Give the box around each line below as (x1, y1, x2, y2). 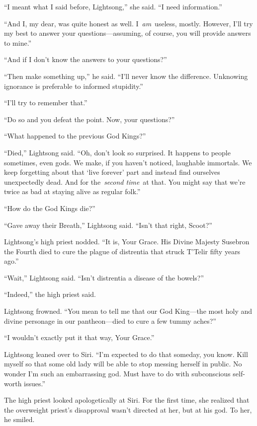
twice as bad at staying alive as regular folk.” (4, 186, 141, 197)
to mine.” (4, 37, 32, 48)
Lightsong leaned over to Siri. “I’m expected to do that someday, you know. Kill (4, 349, 248, 359)
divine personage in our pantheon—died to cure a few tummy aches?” (4, 315, 216, 326)
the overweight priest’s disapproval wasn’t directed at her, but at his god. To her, (4, 404, 252, 415)
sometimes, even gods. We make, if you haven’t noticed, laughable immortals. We (4, 157, 252, 167)
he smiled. (4, 414, 35, 425)
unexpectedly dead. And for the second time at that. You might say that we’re (4, 176, 246, 187)
